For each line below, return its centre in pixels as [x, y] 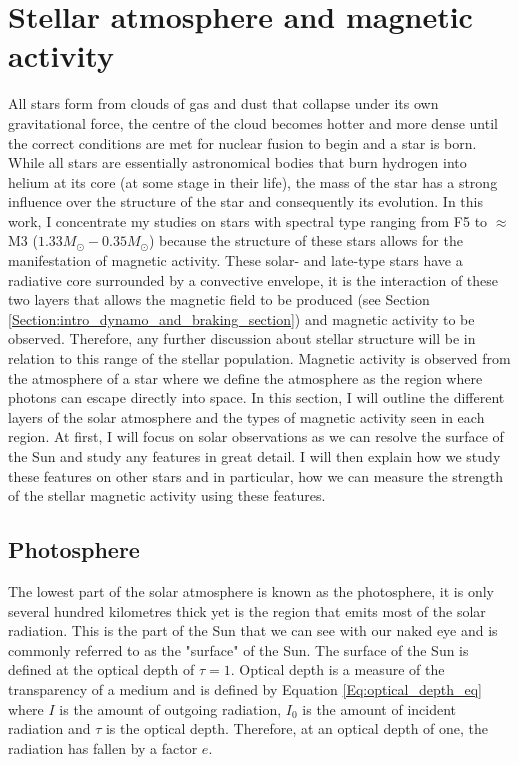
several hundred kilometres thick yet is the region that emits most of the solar [247, 610]
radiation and [49, 728]
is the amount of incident [379, 708]
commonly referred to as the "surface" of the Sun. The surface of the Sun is [238, 649]
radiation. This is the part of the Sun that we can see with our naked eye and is [253, 630]
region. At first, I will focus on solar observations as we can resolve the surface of [256, 436]
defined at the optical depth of [101, 669]
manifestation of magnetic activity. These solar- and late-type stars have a [235, 260]
